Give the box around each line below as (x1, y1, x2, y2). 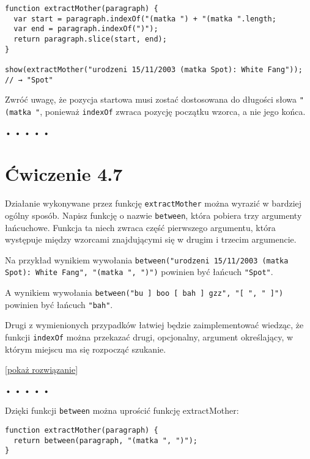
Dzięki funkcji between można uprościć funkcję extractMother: (5, 404, 239, 417)
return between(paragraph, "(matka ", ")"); (13, 436, 197, 445)
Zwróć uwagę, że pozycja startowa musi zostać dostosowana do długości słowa (5, 93, 297, 106)
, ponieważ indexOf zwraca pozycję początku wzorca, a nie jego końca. (40, 105, 306, 117)
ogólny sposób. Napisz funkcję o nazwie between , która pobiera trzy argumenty (5, 208, 302, 221)
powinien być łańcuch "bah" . (5, 298, 113, 310)
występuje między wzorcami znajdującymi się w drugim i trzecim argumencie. (5, 233, 297, 246)
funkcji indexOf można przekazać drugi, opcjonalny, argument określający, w (5, 331, 293, 343)
